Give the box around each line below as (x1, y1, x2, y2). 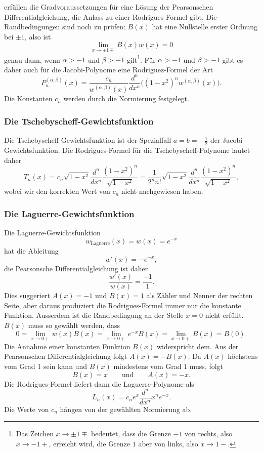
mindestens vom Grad (113, 360, 182, 371)
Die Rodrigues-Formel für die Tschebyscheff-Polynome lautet (62, 144, 250, 155)
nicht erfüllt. (205, 310, 244, 320)
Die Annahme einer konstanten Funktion (4, 341, 130, 351)
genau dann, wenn (4, 54, 60, 65)
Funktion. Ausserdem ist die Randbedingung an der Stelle (4, 310, 184, 320)
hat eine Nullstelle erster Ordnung (152, 21, 258, 32)
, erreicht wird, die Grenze (49, 438, 130, 448)
